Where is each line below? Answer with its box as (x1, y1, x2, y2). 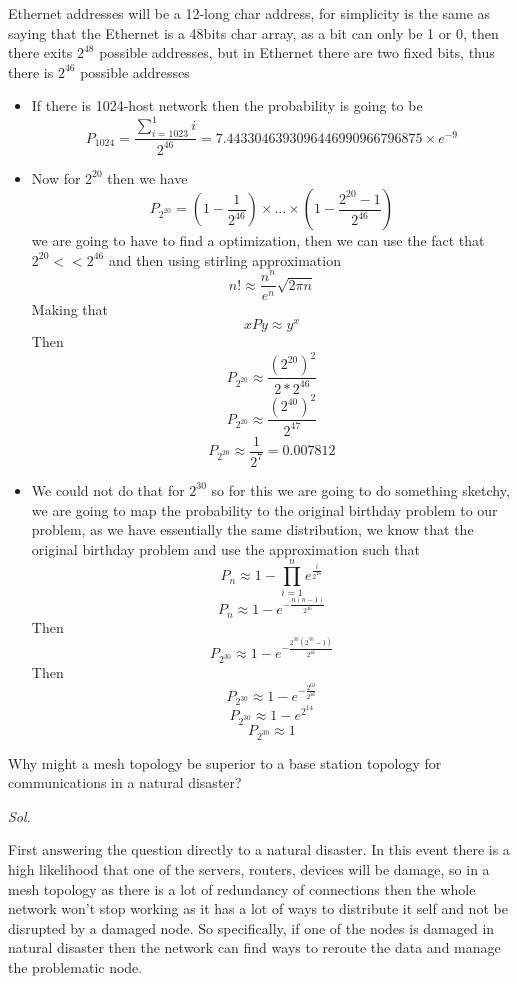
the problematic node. (8, 956, 143, 977)
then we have (107, 167, 188, 188)
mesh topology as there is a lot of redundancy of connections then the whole (8, 878, 476, 899)
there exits (8, 42, 73, 63)
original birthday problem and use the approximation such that (31, 538, 420, 559)
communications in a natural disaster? (8, 772, 242, 793)
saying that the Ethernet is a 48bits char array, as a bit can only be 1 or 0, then (8, 22, 499, 43)
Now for (31, 167, 81, 188)
